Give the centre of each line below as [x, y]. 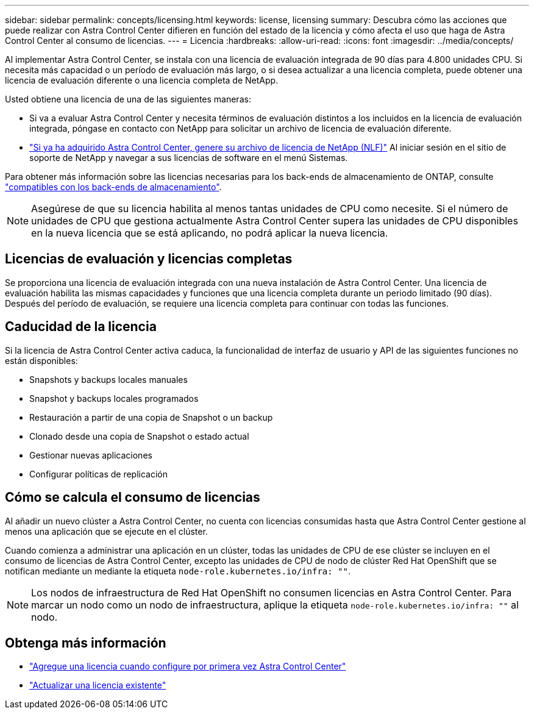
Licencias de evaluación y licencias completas [149, 259]
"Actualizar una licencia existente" [98, 685]
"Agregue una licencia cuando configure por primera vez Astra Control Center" [188, 666]
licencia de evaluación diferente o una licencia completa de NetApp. [142, 80]
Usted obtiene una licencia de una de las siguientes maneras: [128, 99]
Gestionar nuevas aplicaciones [91, 455]
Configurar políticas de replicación [98, 474]
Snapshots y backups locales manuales [109, 379]
